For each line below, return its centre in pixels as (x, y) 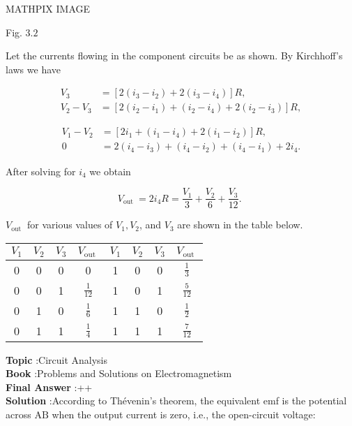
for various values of (70, 225)
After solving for (41, 171)
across (18, 414)
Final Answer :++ (49, 387)
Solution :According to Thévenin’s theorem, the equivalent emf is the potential (176, 401)
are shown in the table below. (240, 225)
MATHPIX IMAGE (48, 8)
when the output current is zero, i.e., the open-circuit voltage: (184, 414)
